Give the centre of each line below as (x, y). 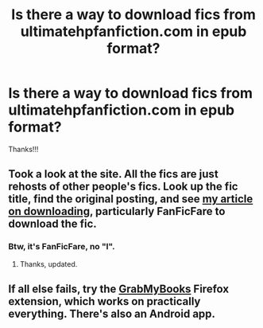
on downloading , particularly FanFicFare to (117, 211)
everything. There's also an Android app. (112, 314)
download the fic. (52, 224)
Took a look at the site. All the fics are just (113, 174)
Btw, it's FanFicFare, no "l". (62, 247)
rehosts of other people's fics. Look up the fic (123, 187)
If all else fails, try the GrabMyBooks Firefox (118, 289)
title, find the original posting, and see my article (131, 199)
